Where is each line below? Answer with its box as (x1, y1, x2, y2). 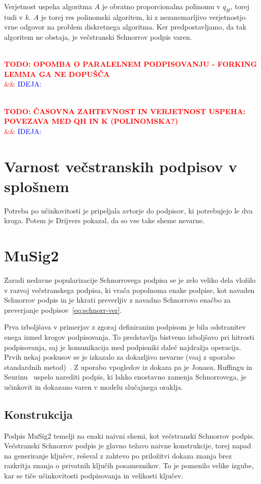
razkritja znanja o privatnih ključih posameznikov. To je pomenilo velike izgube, (4, 460, 254, 471)
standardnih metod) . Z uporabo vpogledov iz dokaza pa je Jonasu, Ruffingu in (4, 361, 252, 372)
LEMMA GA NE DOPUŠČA (4, 68, 110, 79)
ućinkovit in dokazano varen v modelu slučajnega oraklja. (4, 381, 183, 392)
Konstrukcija (4, 406, 73, 422)
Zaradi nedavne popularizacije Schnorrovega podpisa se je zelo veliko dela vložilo (4, 274, 256, 285)
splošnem (4, 175, 69, 196)
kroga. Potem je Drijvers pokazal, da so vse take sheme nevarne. (4, 215, 205, 226)
